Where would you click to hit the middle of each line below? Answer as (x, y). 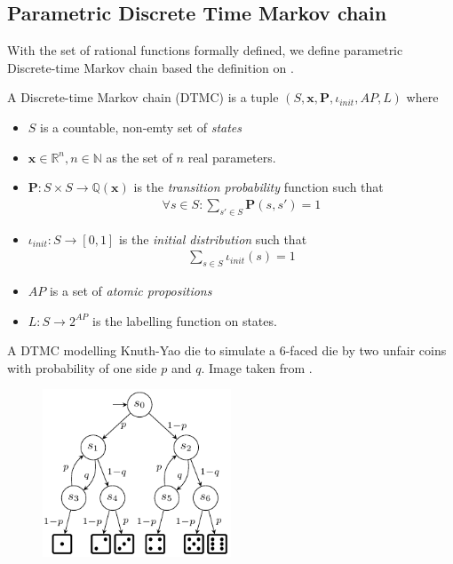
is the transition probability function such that (258, 187)
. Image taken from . (257, 367)
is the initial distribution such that (213, 238)
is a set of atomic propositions (131, 291)
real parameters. (232, 157)
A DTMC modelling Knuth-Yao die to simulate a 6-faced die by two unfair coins (227, 350)
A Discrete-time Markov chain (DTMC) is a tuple (143, 97)
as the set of (139, 157)
